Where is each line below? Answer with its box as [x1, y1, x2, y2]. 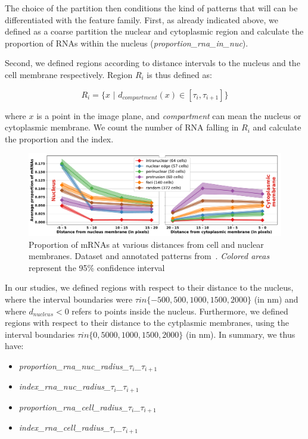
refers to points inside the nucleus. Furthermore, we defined [71, 304, 288, 317]
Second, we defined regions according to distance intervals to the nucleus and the [5, 57, 300, 69]
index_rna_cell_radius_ [18, 421, 110, 434]
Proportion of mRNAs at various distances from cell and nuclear [29, 238, 264, 250]
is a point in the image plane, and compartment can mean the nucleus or [36, 109, 301, 122]
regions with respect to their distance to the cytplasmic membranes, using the [5, 316, 289, 329]
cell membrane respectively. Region [5, 68, 133, 80]
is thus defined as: [147, 68, 212, 80]
